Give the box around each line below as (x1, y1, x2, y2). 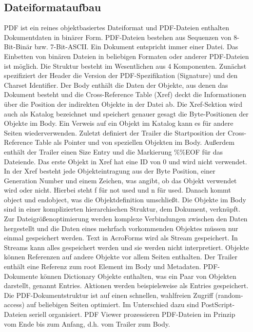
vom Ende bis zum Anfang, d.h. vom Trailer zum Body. (4, 318, 170, 329)
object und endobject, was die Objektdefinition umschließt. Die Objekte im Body (4, 194, 246, 204)
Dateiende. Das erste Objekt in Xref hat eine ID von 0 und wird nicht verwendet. (4, 156, 247, 166)
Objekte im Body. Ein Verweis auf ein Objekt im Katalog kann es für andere (4, 118, 234, 128)
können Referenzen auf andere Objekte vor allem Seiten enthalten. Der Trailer (4, 252, 237, 262)
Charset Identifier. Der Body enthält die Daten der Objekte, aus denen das (4, 79, 228, 90)
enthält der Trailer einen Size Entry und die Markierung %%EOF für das (4, 146, 223, 156)
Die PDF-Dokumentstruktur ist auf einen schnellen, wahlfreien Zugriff (4, 290, 214, 300)
